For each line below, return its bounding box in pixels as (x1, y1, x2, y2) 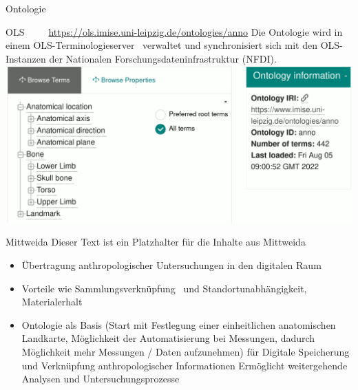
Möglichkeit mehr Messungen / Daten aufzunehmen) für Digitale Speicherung (21, 344, 350, 358)
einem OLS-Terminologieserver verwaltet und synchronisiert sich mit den (6, 38, 318, 52)
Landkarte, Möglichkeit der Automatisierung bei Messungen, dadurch (21, 331, 315, 345)
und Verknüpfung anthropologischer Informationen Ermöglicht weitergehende (21, 358, 348, 372)
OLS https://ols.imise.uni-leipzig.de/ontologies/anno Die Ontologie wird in (6, 24, 343, 39)
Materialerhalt (21, 294, 83, 309)
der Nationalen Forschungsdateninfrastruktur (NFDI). (49, 51, 277, 65)
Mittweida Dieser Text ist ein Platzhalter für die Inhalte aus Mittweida (6, 235, 306, 249)
